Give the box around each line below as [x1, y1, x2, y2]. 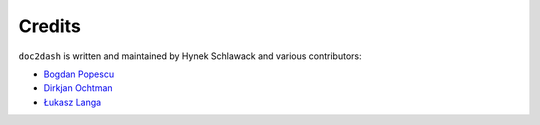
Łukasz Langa [43, 96, 102, 108]
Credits [18, 15, 82, 37]
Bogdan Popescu [43, 68, 115, 80]
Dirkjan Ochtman [43, 82, 114, 94]
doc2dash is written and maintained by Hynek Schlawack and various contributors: [18, 50, 362, 62]
